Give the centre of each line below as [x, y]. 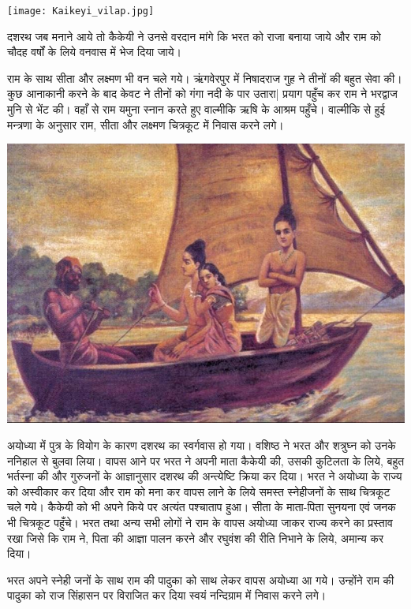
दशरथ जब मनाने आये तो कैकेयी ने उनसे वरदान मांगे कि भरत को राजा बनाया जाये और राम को [194, 36]
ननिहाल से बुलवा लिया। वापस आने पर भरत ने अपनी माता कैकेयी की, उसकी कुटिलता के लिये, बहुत [206, 460]
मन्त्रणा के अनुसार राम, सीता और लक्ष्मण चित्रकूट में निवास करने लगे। [146, 124]
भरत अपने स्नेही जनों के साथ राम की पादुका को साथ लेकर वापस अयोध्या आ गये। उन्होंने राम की [201, 579]
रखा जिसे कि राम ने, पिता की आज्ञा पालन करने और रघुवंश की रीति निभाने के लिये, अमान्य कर [196, 538]
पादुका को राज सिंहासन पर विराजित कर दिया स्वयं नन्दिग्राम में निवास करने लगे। [167, 595]
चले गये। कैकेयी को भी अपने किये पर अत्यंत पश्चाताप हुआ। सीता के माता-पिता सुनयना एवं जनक [202, 507]
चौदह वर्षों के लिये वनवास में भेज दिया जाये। [94, 52]
